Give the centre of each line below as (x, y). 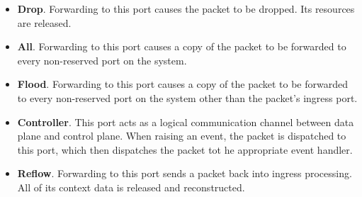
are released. (44, 22)
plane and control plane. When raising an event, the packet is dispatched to (182, 136)
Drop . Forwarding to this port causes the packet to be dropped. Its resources (186, 9)
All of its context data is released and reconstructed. (131, 187)
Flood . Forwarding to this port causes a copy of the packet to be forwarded (183, 84)
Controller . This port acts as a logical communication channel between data (186, 122)
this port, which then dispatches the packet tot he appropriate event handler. (185, 149)
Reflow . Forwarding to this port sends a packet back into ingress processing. (185, 173)
